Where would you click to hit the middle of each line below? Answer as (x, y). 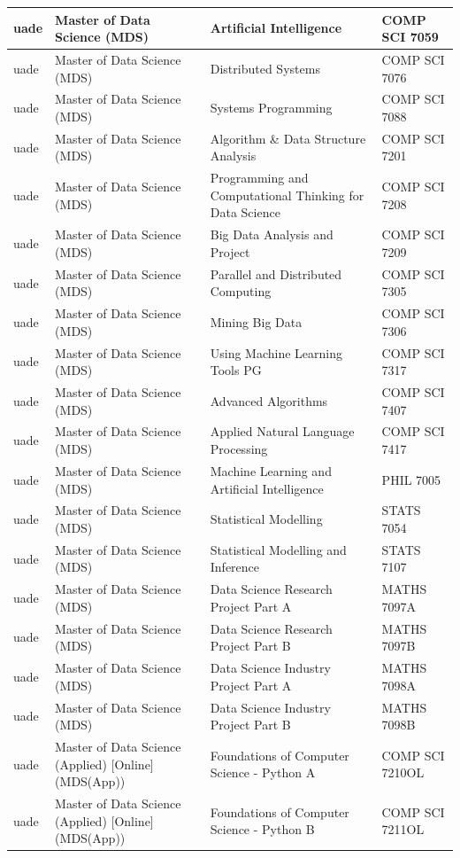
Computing (241, 291)
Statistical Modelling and (278, 549)
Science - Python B (262, 829)
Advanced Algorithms (269, 400)
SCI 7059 (410, 37)
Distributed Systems (265, 68)
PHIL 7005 (411, 479)
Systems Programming (271, 108)
